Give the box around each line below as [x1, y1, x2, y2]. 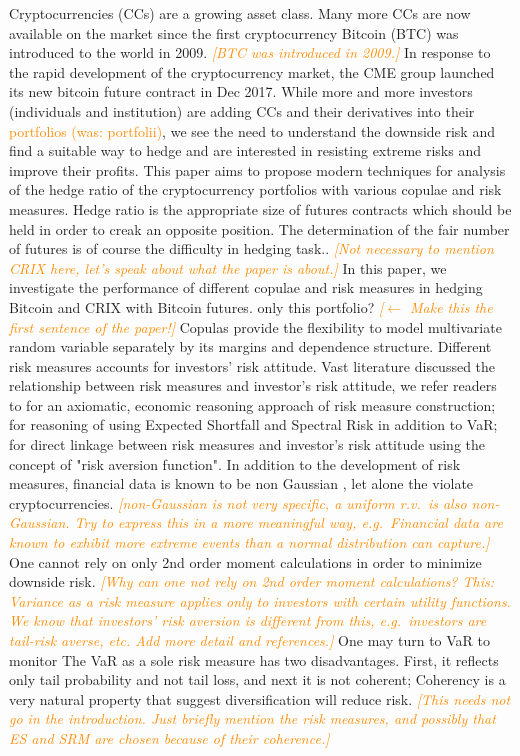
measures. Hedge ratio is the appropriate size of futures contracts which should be [9, 198, 512, 219]
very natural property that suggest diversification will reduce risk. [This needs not [9, 688, 511, 709]
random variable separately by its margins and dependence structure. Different [9, 336, 492, 357]
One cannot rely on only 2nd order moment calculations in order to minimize [9, 551, 482, 572]
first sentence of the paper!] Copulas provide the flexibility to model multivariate [9, 316, 502, 337]
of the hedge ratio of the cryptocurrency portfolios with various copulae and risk [9, 179, 502, 200]
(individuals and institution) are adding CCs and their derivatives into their [9, 100, 475, 121]
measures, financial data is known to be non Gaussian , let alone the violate [9, 473, 474, 494]
